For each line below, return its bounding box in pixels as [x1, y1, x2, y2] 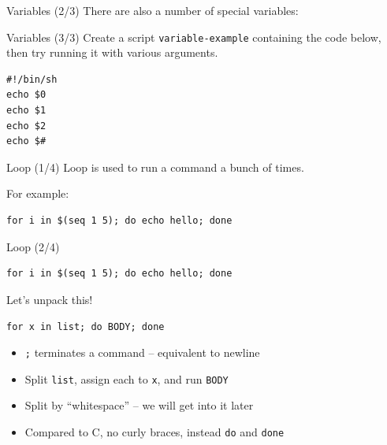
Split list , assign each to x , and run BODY [24, 370, 229, 387]
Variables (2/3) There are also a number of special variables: [6, 2, 299, 18]
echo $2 [6, 120, 47, 132]
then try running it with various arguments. [6, 44, 218, 61]
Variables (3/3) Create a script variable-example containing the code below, [6, 28, 381, 45]
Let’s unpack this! [6, 291, 93, 307]
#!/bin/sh [6, 73, 58, 85]
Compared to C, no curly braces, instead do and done [24, 423, 285, 439]
